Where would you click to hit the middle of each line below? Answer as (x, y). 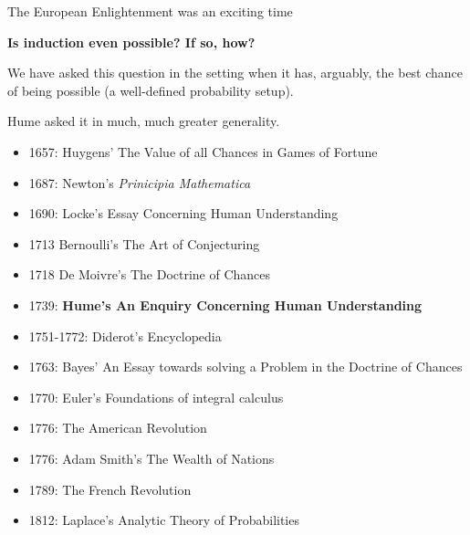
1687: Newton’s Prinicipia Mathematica (140, 182)
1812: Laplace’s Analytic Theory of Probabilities (164, 520)
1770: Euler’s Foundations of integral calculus (156, 397)
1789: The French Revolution (110, 489)
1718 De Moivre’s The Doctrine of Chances (150, 274)
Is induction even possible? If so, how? (131, 42)
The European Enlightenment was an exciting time (150, 11)
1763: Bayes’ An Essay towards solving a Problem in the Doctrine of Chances (245, 367)
